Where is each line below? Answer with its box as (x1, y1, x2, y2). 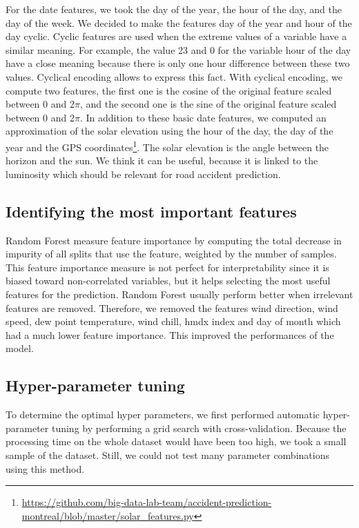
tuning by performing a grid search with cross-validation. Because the (51, 420, 347, 435)
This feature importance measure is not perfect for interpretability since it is (6, 260, 329, 274)
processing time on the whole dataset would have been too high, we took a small (6, 434, 347, 449)
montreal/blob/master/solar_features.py (21, 508, 194, 522)
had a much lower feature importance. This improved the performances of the (6, 327, 334, 342)
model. (6, 341, 34, 355)
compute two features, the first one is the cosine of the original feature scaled (6, 83, 332, 97)
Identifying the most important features (6, 200, 297, 222)
